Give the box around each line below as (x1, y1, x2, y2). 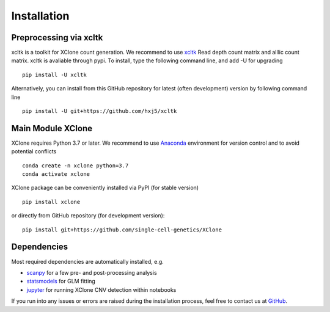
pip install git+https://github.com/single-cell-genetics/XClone (22, 226, 222, 233)
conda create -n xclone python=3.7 (22, 162, 129, 169)
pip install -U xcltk (22, 71, 87, 78)
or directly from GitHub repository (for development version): (11, 212, 165, 219)
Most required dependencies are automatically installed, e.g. (11, 258, 164, 265)
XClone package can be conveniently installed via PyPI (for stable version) (11, 184, 199, 192)
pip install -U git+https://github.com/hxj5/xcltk (22, 107, 177, 115)
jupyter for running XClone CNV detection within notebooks (26, 286, 177, 293)
